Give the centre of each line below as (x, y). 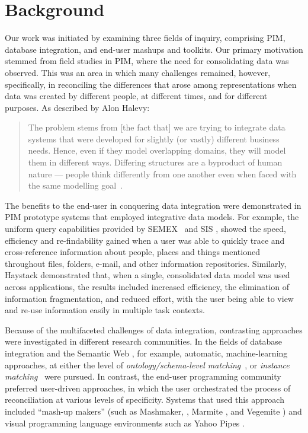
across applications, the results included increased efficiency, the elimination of (147, 286)
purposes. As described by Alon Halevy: (77, 107)
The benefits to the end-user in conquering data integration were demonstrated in (153, 205)
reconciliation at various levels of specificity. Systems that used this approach (145, 399)
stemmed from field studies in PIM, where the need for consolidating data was (147, 61)
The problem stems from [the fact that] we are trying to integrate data (157, 127)
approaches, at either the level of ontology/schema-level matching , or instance (147, 364)
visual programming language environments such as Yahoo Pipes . (125, 423)
